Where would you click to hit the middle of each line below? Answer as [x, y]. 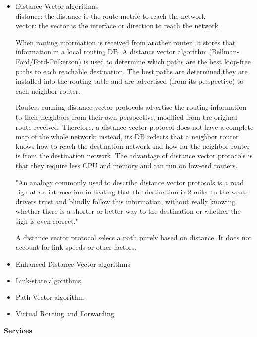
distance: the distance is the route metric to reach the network [110, 16]
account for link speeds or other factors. [76, 247]
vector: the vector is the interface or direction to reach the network [117, 25]
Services [18, 330]
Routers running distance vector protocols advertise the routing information [131, 107]
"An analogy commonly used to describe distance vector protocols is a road [130, 182]
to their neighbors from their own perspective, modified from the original [126, 117]
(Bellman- [224, 52]
